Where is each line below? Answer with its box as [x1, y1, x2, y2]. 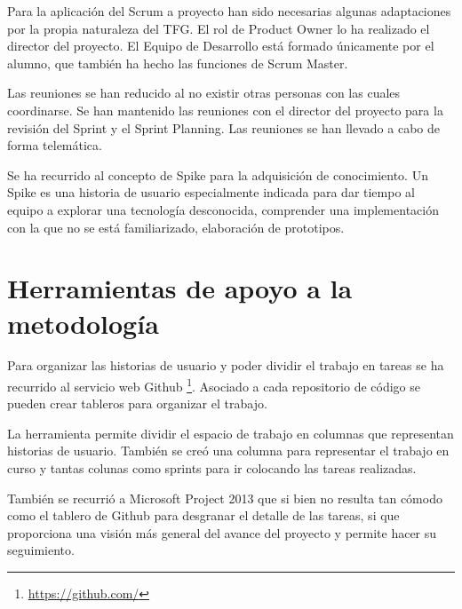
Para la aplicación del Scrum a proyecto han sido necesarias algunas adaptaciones [7, 2, 451, 20]
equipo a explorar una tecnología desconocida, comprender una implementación [7, 200, 439, 218]
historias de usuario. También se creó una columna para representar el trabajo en [7, 441, 450, 460]
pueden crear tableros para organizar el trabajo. [7, 394, 267, 413]
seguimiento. [7, 541, 75, 559]
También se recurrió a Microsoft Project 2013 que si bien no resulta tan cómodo [7, 488, 442, 507]
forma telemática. [7, 136, 102, 154]
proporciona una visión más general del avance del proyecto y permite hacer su [7, 523, 437, 542]
